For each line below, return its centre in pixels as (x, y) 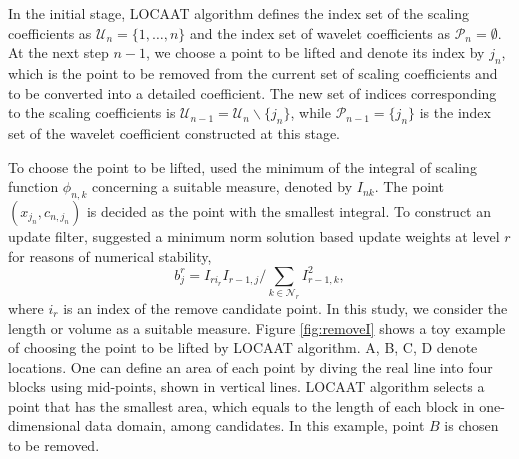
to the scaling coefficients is (92, 112)
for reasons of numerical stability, (110, 255)
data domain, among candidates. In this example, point (255, 425)
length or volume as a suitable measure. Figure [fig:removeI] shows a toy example (257, 327)
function (33, 186)
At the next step (58, 52)
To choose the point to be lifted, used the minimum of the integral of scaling (242, 166)
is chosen (471, 425)
